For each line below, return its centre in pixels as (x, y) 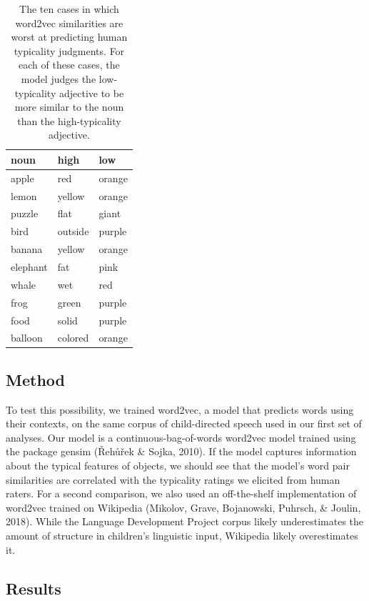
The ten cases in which (69, 9)
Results (34, 588)
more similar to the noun (69, 107)
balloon (27, 338)
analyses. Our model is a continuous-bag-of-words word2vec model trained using (181, 437)
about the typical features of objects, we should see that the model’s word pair (178, 466)
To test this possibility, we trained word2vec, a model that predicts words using (180, 409)
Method (35, 379)
